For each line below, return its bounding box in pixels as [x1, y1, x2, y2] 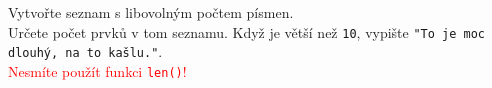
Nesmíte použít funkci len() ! [8, 60, 187, 81]
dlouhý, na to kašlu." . [8, 41, 163, 62]
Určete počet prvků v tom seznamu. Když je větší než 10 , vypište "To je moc [8, 21, 486, 42]
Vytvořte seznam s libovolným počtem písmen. [8, 2, 294, 22]
